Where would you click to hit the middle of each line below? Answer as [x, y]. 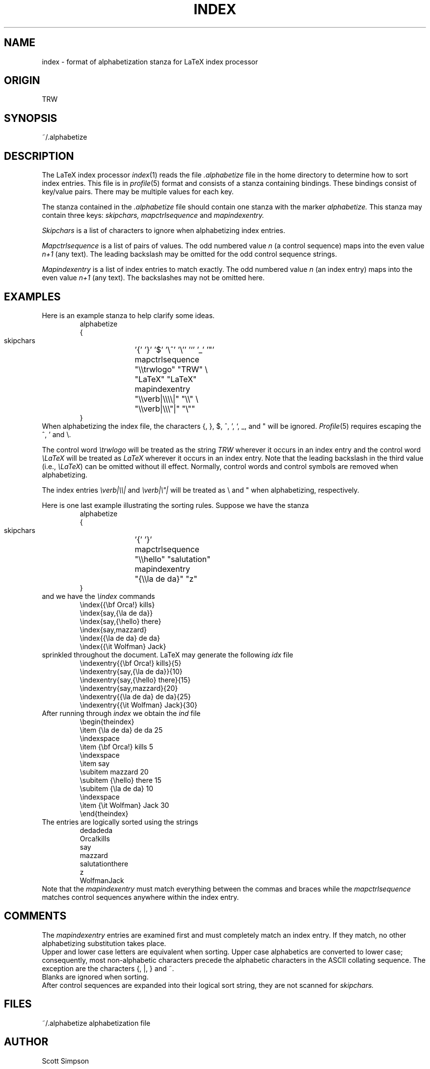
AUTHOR [26, 1042]
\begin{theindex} [107, 721]
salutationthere [104, 863]
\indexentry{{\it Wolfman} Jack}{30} [138, 705]
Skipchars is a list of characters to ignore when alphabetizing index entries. [163, 231]
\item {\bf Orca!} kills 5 [116, 746]
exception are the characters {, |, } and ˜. [108, 968]
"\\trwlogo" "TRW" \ [171, 369]
